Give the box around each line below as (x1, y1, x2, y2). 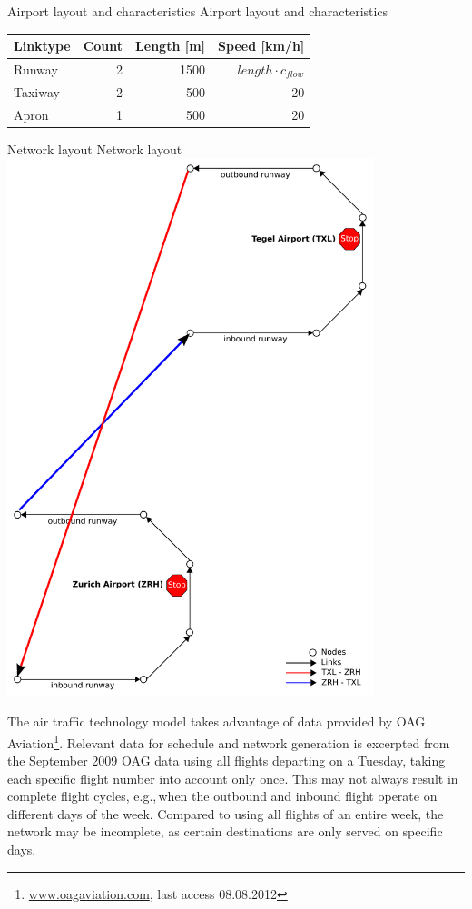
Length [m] (135, 36, 206, 55)
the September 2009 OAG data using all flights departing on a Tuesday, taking (7, 751, 446, 770)
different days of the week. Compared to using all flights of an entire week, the (7, 804, 444, 823)
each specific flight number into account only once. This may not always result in (7, 768, 458, 787)
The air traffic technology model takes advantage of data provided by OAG (7, 712, 426, 731)
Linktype (14, 36, 71, 55)
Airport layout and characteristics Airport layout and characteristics (7, 2, 388, 20)
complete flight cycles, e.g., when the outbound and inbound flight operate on (7, 786, 438, 805)
